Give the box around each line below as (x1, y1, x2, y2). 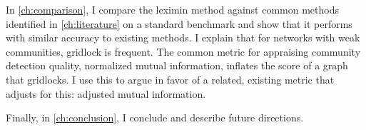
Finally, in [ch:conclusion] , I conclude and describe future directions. (6, 110, 304, 125)
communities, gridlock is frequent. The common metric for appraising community (6, 44, 361, 59)
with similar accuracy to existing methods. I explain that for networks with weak (6, 30, 360, 45)
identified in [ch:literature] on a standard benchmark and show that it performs (6, 16, 352, 31)
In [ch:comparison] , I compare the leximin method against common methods (6, 2, 339, 16)
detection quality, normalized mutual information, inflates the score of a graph (6, 58, 348, 73)
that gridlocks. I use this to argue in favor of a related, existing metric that (6, 71, 335, 86)
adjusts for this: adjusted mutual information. (6, 86, 206, 101)
